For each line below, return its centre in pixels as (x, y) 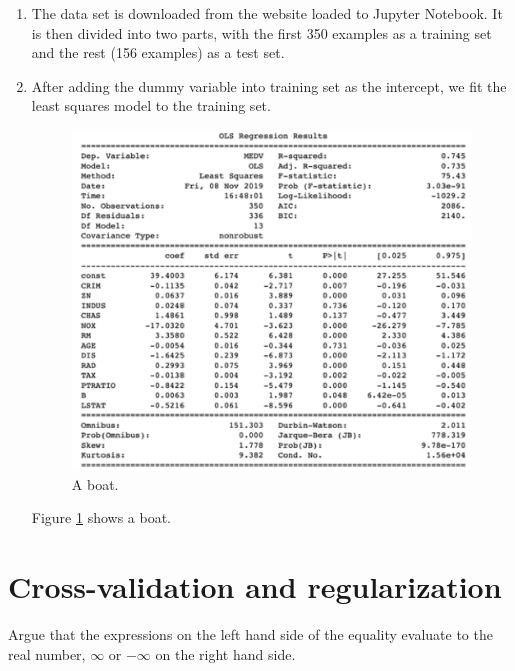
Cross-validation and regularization (255, 586)
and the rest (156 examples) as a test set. (158, 52)
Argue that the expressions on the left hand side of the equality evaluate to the (250, 634)
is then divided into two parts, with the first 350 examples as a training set (261, 32)
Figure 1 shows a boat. (101, 517)
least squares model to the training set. (151, 105)
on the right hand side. (225, 653)
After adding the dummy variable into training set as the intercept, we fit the (269, 85)
